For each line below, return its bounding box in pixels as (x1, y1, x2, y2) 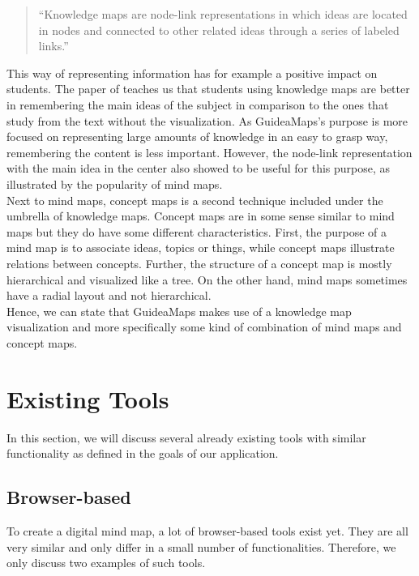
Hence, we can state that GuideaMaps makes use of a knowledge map (6, 302, 352, 319)
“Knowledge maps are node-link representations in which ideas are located (38, 6, 408, 22)
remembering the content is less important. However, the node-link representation (6, 143, 413, 160)
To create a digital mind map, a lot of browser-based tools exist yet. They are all (6, 522, 408, 539)
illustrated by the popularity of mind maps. (6, 175, 223, 192)
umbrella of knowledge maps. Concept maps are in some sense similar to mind (6, 207, 395, 224)
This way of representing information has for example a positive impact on (6, 64, 378, 81)
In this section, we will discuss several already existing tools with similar (6, 429, 366, 446)
